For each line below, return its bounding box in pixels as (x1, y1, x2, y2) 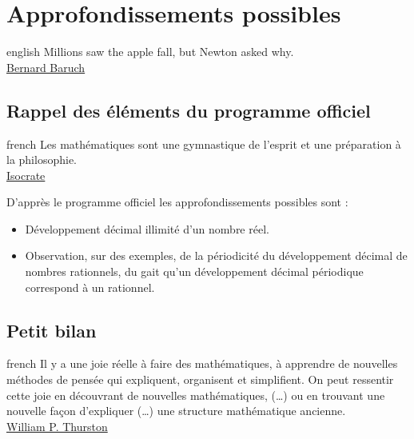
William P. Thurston (6, 417, 108, 434)
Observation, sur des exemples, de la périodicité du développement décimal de (25, 247, 408, 264)
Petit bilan (6, 317, 97, 342)
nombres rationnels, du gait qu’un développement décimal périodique (25, 263, 364, 280)
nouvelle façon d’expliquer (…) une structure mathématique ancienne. (6, 402, 346, 419)
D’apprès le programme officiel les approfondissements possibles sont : (6, 194, 348, 210)
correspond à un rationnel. (25, 278, 155, 295)
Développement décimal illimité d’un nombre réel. (25, 220, 269, 237)
